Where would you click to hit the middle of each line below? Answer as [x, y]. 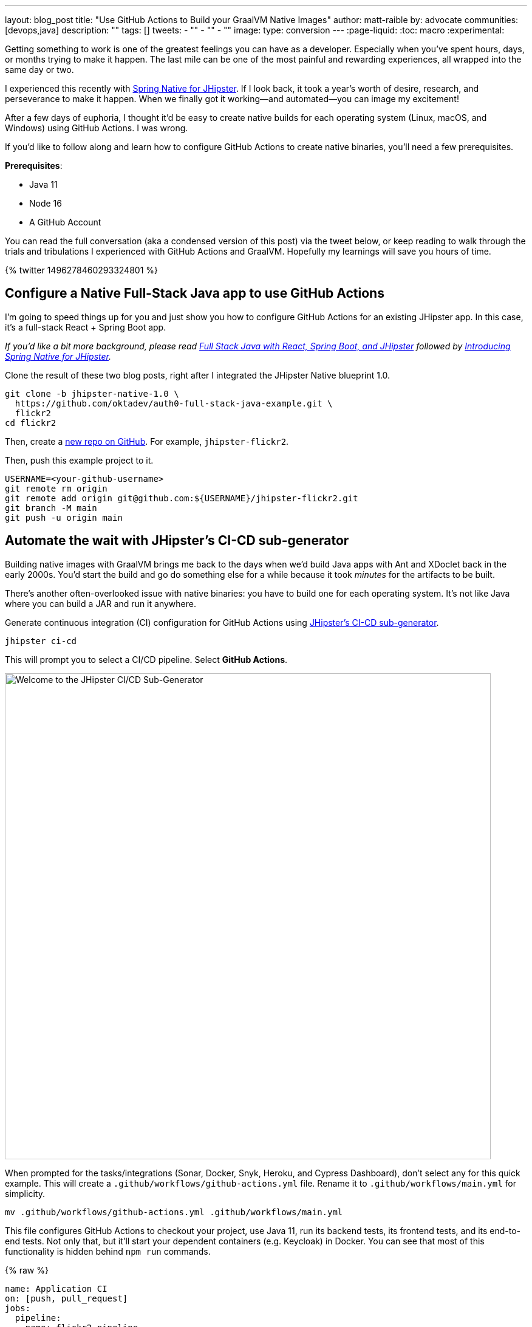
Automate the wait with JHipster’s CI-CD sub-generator [177, 541]
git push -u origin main [64, 517]
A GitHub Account [65, 222]
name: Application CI [56, 1288]
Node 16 [46, 203]
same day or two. [39, 70]
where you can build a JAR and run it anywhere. [101, 603]
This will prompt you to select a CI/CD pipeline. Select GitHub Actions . [146, 659]
